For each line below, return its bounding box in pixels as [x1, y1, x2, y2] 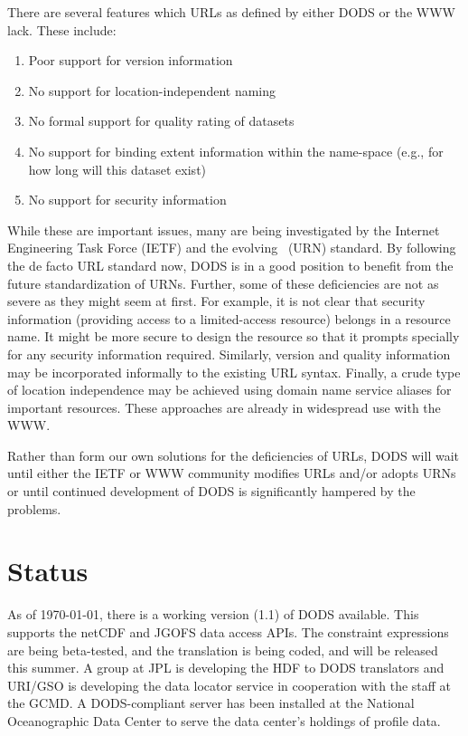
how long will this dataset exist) [28, 159, 207, 178]
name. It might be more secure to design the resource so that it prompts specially [7, 327, 460, 346]
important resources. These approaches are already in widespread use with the [7, 397, 441, 416]
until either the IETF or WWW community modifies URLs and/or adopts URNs [7, 464, 456, 483]
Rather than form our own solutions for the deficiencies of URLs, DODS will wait [7, 445, 459, 464]
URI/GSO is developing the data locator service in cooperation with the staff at [7, 675, 452, 694]
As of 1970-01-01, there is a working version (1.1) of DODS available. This [7, 605, 419, 624]
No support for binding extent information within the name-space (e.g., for [28, 141, 444, 160]
